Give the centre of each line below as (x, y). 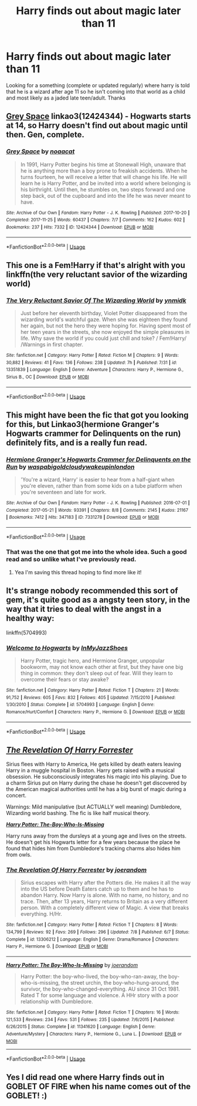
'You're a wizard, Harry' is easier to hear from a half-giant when (97, 479)
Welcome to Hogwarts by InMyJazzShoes (67, 648)
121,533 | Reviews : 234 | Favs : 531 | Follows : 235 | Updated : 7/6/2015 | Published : (90, 1019)
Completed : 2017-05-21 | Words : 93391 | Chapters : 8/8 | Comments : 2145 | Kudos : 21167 (97, 510)
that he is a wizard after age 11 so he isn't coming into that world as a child (96, 91)
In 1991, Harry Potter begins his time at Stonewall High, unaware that (103, 164)
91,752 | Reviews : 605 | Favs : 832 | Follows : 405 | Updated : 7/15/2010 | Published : (91, 697)
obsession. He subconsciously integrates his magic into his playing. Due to (96, 777)
